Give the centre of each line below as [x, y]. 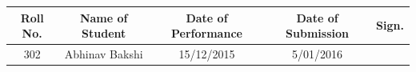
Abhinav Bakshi [104, 53]
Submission [317, 33]
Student [104, 33]
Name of [104, 17]
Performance [207, 33]
